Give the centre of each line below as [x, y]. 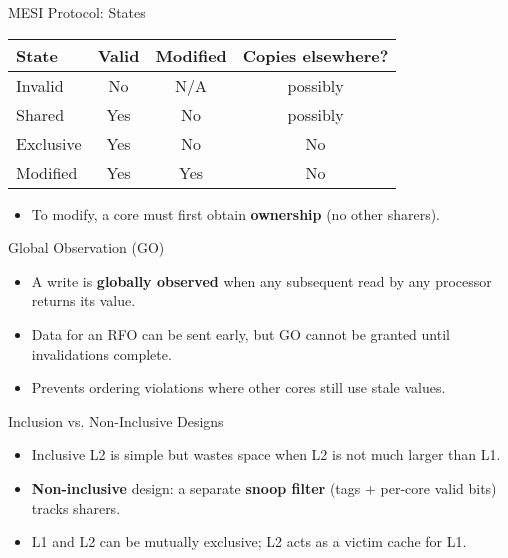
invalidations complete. [101, 353]
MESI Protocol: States [77, 12]
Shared [40, 114]
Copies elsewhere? [315, 55]
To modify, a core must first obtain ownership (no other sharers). [236, 213]
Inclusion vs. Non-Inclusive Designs [116, 420]
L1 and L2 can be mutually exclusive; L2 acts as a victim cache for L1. [249, 541]
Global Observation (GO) [86, 247]
